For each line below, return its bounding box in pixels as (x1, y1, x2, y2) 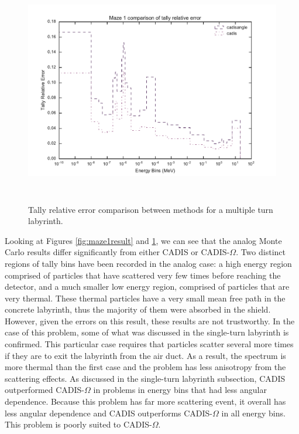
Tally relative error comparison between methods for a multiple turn (28, 203, 273, 215)
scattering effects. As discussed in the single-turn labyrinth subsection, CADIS (5, 372, 286, 384)
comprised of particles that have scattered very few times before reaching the (5, 269, 281, 281)
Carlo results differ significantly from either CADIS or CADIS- (5, 246, 230, 258)
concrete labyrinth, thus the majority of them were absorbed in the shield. (5, 303, 271, 316)
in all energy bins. (221, 406, 286, 419)
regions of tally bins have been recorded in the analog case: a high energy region (5, 257, 292, 269)
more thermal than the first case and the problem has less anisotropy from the (5, 361, 286, 373)
